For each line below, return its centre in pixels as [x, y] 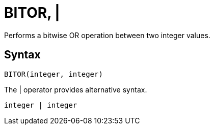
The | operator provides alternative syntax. [76, 89]
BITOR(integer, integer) [53, 74]
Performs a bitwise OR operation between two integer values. [107, 35]
